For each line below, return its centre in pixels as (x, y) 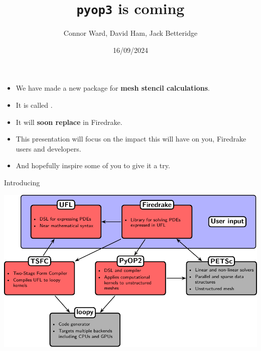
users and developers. (48, 148)
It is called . (34, 105)
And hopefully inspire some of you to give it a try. (93, 165)
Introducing (22, 182)
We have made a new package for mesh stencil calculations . (113, 88)
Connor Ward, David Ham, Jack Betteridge (130, 33)
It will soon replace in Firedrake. (69, 122)
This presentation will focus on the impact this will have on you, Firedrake (131, 139)
